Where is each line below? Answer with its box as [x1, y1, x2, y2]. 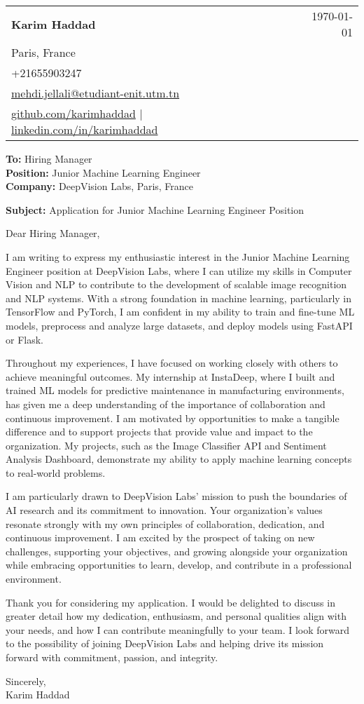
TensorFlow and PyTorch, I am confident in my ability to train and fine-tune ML [6, 304, 355, 319]
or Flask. [6, 332, 43, 346]
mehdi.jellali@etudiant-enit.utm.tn [11, 85, 180, 101]
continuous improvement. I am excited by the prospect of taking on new [6, 530, 315, 545]
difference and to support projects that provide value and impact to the [6, 424, 313, 439]
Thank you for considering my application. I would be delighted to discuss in [6, 595, 335, 609]
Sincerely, [6, 673, 46, 688]
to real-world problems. [6, 465, 106, 480]
